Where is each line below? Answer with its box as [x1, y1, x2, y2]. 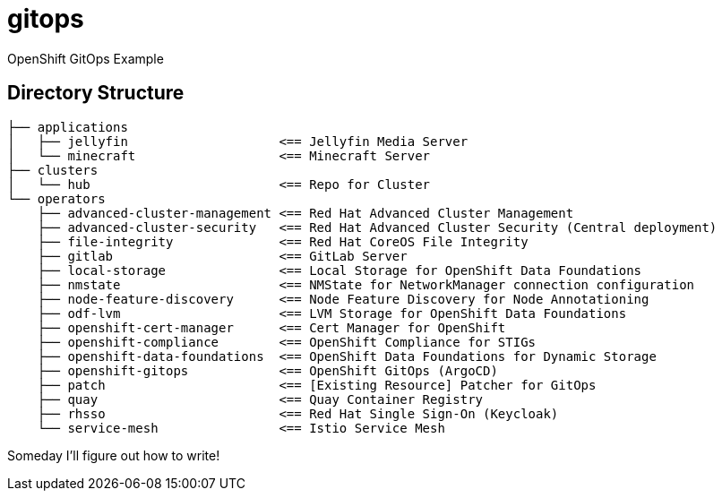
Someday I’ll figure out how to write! [7, 447, 220, 463]
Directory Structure [7, 82, 185, 105]
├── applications [7, 119, 128, 134]
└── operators [7, 191, 106, 206]
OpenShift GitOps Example [7, 50, 164, 66]
